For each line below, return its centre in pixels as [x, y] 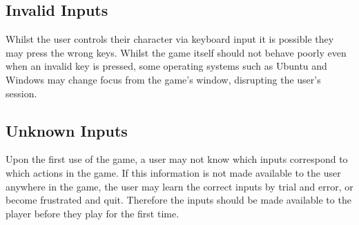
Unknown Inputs [67, 130]
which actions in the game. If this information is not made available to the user [173, 172]
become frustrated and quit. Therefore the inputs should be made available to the [178, 200]
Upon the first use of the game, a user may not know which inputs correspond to [177, 159]
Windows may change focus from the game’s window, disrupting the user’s [163, 79]
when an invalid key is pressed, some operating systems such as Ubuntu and [166, 66]
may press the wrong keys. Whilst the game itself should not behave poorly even [176, 52]
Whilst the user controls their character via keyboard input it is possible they [170, 39]
